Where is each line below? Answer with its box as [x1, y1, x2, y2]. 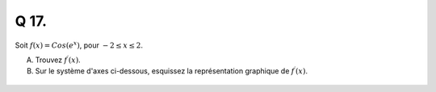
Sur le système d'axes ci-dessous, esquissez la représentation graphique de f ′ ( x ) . [35, 65, 308, 76]
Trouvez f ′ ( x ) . [35, 54, 81, 65]
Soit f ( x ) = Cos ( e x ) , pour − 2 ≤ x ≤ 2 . [15, 39, 143, 50]
